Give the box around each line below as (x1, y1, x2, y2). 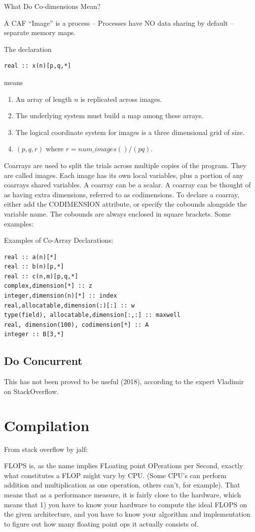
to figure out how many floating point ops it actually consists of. (4, 518, 199, 529)
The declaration (4, 44, 52, 54)
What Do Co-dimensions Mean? (4, 1, 101, 11)
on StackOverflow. (4, 386, 59, 396)
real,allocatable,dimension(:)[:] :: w (4, 302, 135, 309)
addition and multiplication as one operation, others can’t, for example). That (4, 480, 240, 490)
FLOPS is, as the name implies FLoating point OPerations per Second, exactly (4, 460, 243, 471)
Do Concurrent (4, 353, 82, 368)
